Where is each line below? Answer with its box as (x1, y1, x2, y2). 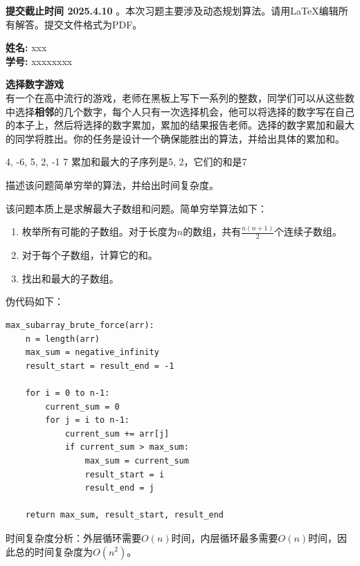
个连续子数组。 (274, 224, 343, 239)
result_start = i (84, 469, 165, 480)
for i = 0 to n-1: (25, 388, 110, 399)
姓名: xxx (6, 40, 47, 55)
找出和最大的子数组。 (21, 271, 119, 285)
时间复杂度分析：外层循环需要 (6, 530, 141, 545)
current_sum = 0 (45, 401, 120, 412)
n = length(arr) (25, 334, 100, 344)
